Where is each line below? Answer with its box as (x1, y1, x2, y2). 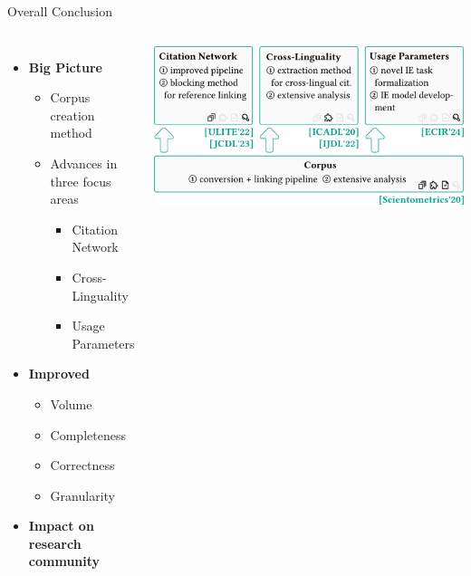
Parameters (72, 333, 135, 352)
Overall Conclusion (7, 2, 113, 20)
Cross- (72, 267, 107, 286)
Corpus (50, 88, 91, 107)
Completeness (50, 425, 126, 444)
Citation (72, 219, 118, 238)
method (50, 123, 92, 142)
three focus (50, 171, 111, 190)
